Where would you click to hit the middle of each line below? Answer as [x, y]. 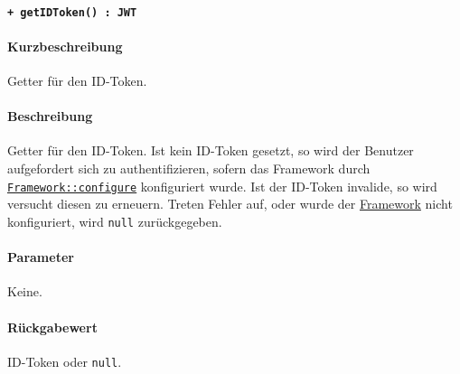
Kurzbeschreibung [65, 46]
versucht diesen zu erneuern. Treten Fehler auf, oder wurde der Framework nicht [230, 204]
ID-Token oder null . [65, 361]
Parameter [41, 257]
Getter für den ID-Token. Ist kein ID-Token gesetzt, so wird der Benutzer [211, 150]
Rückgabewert [52, 327]
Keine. [25, 291]
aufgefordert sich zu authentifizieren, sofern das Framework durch [189, 168]
